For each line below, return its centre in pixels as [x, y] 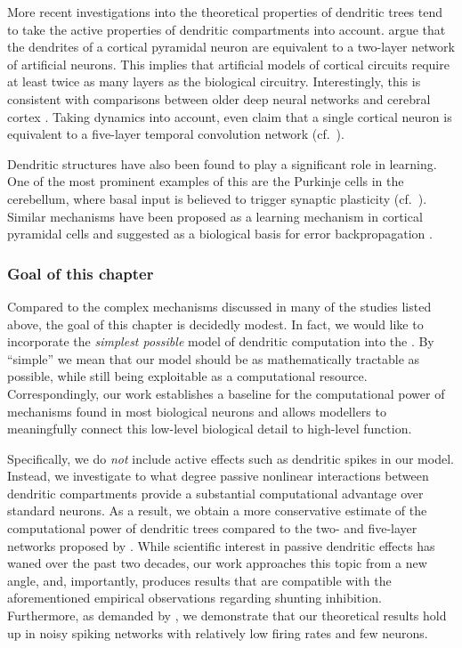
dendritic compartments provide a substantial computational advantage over [215, 493]
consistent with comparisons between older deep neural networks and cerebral [219, 98]
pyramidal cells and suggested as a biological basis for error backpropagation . [220, 234]
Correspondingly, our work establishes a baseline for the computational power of [226, 393]
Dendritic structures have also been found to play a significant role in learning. [222, 163]
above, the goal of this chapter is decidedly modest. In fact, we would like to [215, 324]
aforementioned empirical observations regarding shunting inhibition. [195, 598]
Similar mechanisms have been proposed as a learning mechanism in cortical [215, 216]
